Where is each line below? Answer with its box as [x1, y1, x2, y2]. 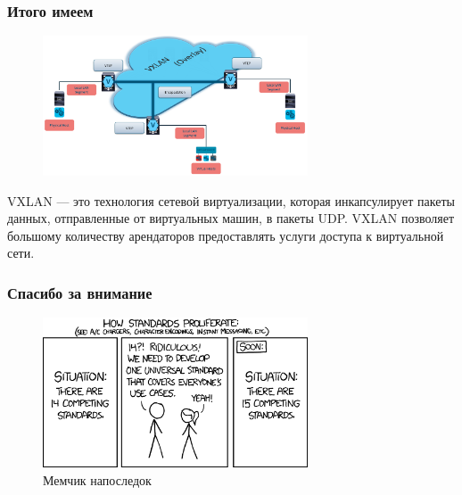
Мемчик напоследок [43, 471, 152, 490]
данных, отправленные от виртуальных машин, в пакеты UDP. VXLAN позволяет [7, 209, 455, 227]
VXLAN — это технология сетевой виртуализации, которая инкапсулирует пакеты [7, 191, 455, 210]
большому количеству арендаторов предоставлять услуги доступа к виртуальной [7, 226, 444, 244]
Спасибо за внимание [7, 281, 153, 303]
